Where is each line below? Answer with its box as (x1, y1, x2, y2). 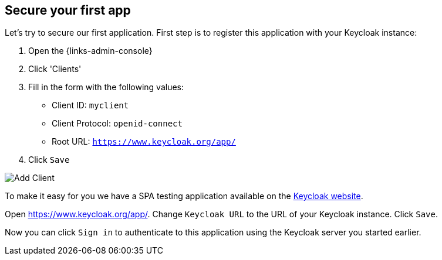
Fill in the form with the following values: (28, 82, 184, 93)
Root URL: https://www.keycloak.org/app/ (52, 136, 236, 147)
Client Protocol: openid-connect (52, 118, 183, 129)
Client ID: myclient (52, 100, 129, 111)
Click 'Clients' (28, 64, 82, 74)
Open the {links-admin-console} (28, 46, 153, 56)
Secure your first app (5, 3, 131, 18)
